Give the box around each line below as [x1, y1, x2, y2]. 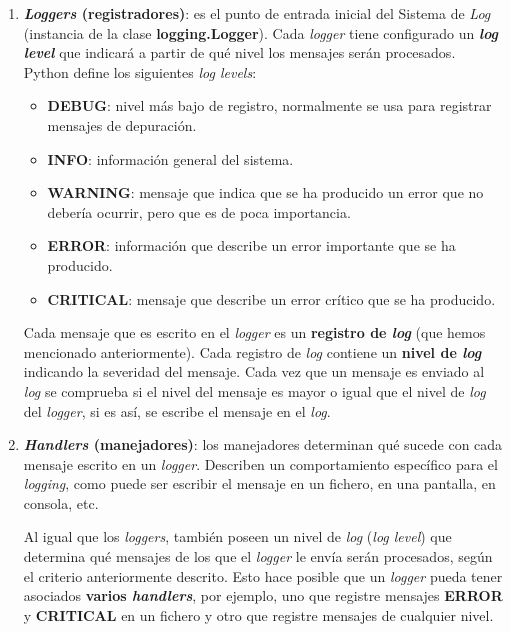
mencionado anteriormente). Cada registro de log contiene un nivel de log [23, 341, 482, 362]
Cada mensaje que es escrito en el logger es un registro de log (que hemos [23, 322, 486, 343]
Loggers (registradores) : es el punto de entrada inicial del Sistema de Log [23, 3, 491, 23]
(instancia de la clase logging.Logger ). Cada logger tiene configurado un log [23, 22, 499, 43]
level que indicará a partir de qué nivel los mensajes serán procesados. [23, 42, 456, 63]
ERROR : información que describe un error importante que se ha [47, 235, 456, 256]
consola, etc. [23, 492, 99, 513]
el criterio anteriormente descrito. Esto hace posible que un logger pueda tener [23, 565, 503, 586]
